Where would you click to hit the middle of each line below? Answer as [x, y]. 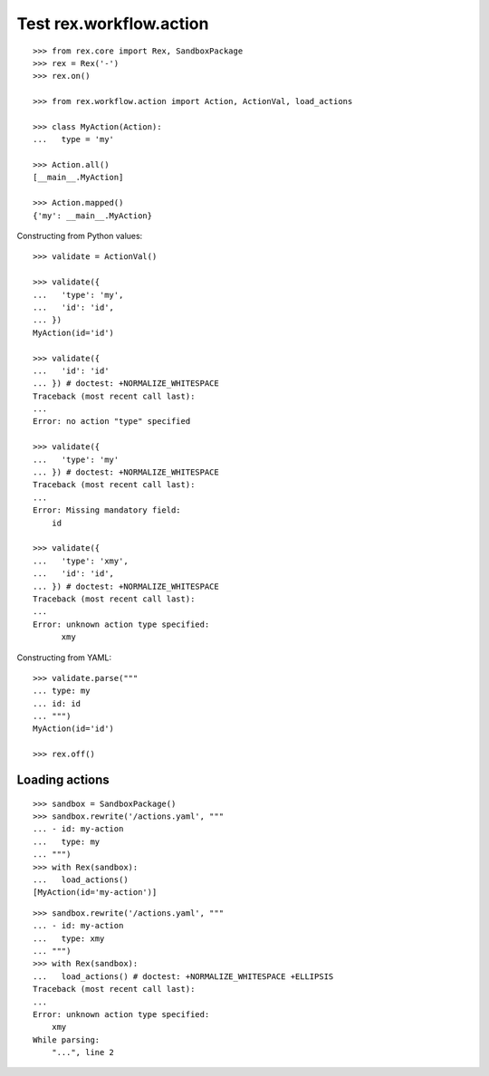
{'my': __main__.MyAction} [93, 216]
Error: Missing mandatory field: [107, 510]
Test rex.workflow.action [113, 24]
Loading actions [63, 780]
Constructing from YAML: [64, 658]
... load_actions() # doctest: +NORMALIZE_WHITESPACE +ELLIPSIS [183, 976]
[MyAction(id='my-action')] [95, 893]
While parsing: [67, 1040]
